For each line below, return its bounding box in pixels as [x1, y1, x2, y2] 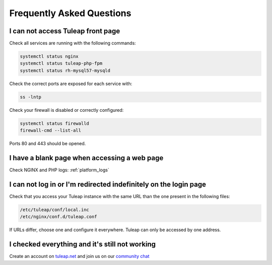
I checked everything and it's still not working [9, 240, 156, 249]
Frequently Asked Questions [9, 8, 131, 19]
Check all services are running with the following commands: [9, 40, 136, 46]
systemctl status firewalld [20, 120, 89, 126]
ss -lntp [20, 94, 42, 100]
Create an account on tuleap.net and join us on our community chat [9, 253, 150, 259]
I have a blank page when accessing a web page [9, 154, 164, 162]
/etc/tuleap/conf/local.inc [20, 207, 89, 213]
